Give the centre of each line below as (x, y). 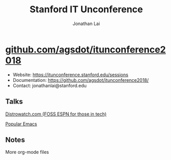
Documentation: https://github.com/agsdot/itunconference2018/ (81, 80)
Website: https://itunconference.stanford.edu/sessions (70, 75)
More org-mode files (27, 152)
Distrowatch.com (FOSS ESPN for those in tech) (56, 114)
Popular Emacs (21, 124)
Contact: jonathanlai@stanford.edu (50, 85)
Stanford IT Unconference (86, 9)
